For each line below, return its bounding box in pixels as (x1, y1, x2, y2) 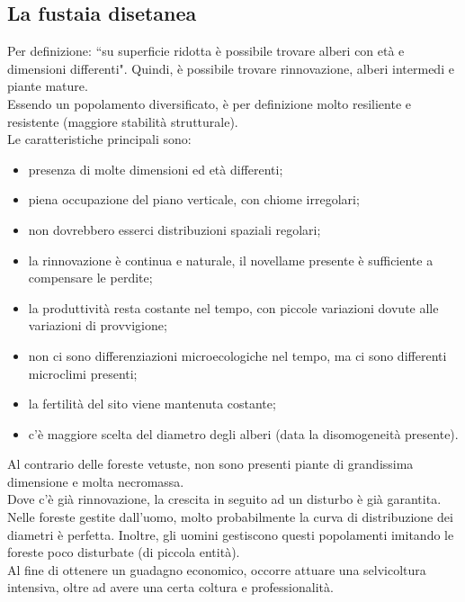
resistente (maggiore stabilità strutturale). (7, 112, 238, 130)
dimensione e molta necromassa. (7, 472, 184, 490)
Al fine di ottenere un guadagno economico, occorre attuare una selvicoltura (7, 560, 426, 579)
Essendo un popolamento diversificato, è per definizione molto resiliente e (7, 94, 412, 112)
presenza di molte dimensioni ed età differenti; (28, 159, 283, 178)
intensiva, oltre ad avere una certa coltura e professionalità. (7, 578, 334, 597)
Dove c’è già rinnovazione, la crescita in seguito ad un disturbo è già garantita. (7, 490, 442, 508)
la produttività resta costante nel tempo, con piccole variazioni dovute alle (28, 298, 439, 317)
